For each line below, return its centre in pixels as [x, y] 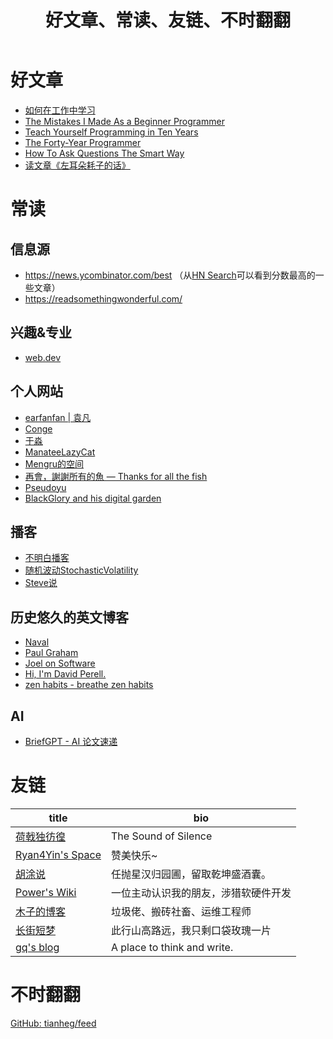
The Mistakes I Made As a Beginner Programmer [124, 121]
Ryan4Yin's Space [58, 854]
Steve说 [41, 583]
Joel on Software [60, 663]
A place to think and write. [172, 947]
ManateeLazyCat [60, 452]
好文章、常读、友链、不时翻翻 [167, 20]
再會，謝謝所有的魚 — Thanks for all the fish [116, 476]
